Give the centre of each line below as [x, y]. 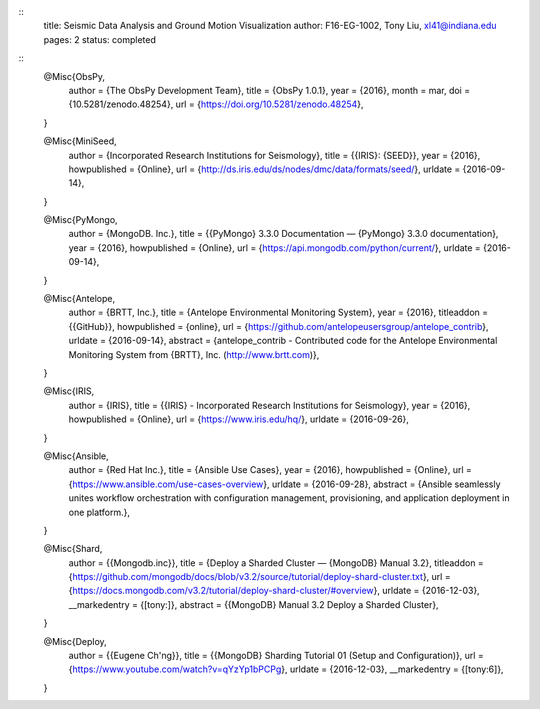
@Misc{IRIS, [69, 391]
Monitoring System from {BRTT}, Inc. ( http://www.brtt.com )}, [194, 354]
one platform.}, [99, 512]
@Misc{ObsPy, [74, 76]
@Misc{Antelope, [79, 299]
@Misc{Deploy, [75, 641]
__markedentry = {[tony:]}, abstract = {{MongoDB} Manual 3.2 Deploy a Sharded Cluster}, [253, 604]
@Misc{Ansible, [76, 456]
